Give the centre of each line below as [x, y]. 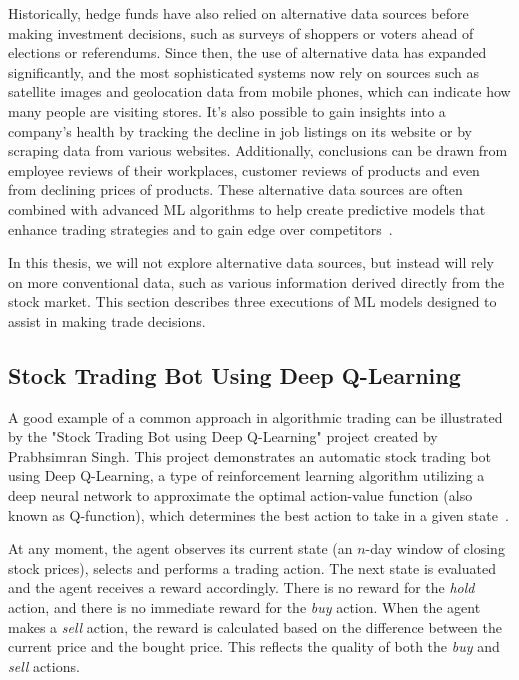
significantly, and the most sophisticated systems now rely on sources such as [244, 71]
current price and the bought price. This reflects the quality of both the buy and [254, 646]
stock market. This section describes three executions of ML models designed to [252, 301]
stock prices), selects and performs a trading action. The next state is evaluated [252, 567]
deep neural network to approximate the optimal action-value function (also [240, 495]
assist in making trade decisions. [107, 320]
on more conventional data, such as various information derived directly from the [256, 281]
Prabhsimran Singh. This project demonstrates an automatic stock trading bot [250, 455]
